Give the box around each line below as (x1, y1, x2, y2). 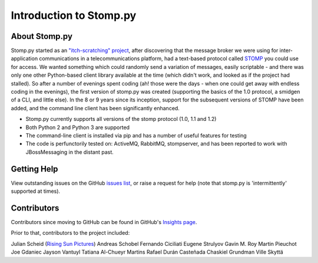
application (11, 55, 38, 62)
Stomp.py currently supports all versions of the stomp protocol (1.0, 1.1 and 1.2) (25, 116, 217, 123)
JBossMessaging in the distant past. (25, 148, 114, 156)
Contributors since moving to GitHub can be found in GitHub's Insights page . (11, 218, 197, 225)
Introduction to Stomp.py (11, 9, 137, 22)
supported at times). (11, 188, 61, 195)
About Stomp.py (11, 31, 73, 41)
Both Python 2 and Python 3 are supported (25, 124, 130, 131)
